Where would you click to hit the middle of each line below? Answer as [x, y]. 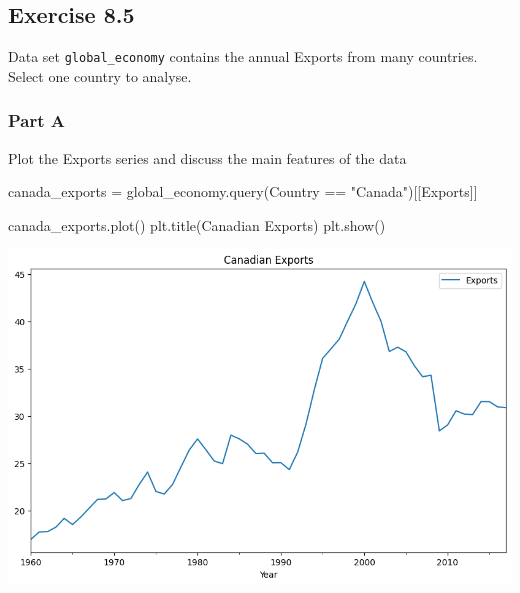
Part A [37, 120]
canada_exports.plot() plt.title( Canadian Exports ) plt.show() [197, 224]
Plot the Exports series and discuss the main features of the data [207, 157]
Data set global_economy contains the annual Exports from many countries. [243, 56]
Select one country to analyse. [100, 75]
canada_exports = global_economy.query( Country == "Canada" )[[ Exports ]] [243, 191]
